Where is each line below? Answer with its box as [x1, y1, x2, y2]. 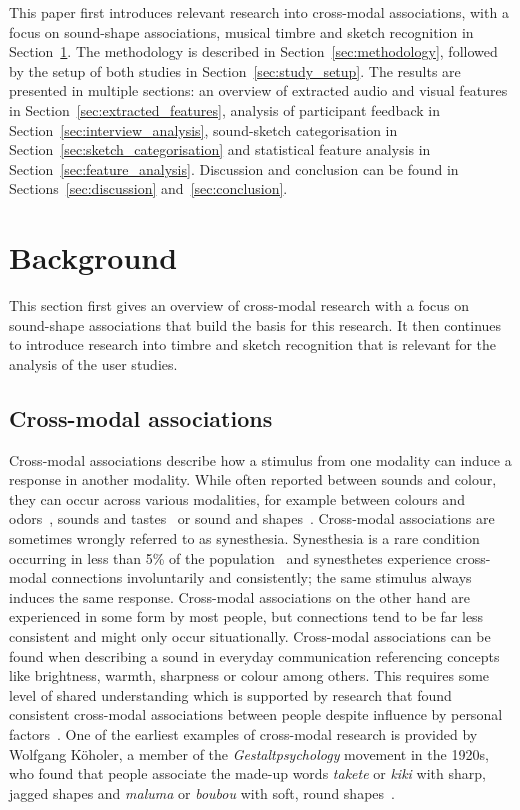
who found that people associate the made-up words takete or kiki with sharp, [9, 763, 486, 784]
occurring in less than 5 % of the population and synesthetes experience [9, 547, 452, 568]
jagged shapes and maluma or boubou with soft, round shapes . [9, 782, 395, 803]
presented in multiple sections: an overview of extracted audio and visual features [9, 80, 508, 101]
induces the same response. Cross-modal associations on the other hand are [9, 586, 470, 607]
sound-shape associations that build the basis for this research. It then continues [9, 314, 502, 335]
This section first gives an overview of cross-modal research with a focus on [9, 295, 470, 316]
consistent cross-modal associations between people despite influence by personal [9, 704, 503, 725]
